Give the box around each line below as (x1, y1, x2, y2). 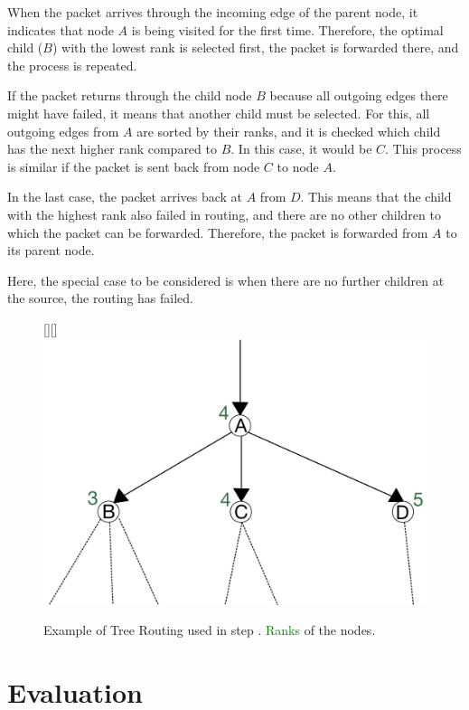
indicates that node (7, 20, 114, 39)
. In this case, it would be (230, 139, 372, 158)
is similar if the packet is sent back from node (7, 156, 260, 175)
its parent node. (7, 241, 95, 260)
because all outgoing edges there (269, 86, 448, 105)
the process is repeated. (7, 55, 137, 74)
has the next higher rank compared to (7, 139, 217, 158)
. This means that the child (300, 187, 452, 206)
